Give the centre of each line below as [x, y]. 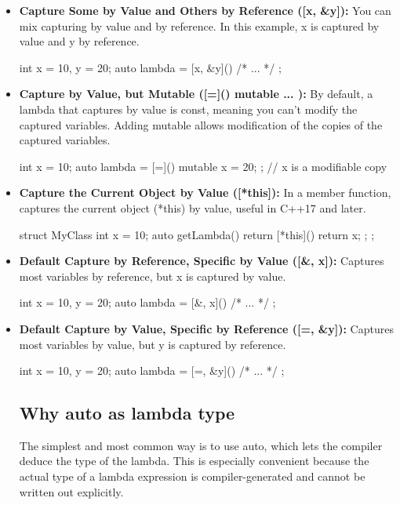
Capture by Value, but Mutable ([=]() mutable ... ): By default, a [196, 94]
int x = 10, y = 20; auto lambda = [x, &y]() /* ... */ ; [150, 67]
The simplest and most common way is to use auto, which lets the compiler [201, 445]
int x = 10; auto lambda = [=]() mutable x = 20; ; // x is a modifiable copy [203, 166]
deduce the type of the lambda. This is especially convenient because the [194, 461]
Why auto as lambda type [127, 413]
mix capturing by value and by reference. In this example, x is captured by [199, 25]
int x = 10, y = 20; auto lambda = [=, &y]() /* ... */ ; [152, 371]
